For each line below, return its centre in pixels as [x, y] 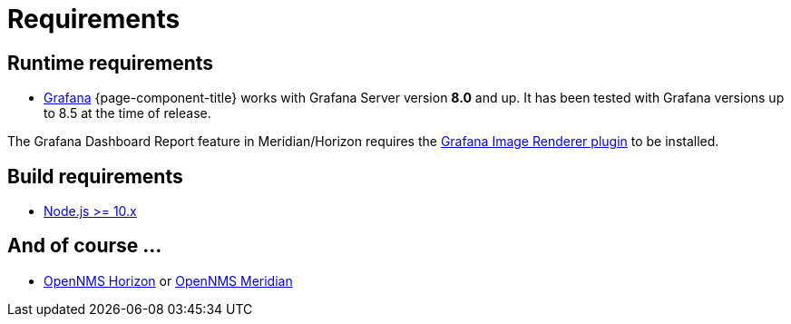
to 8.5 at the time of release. [127, 113]
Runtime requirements [111, 63]
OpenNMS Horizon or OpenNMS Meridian [168, 280]
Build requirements [95, 176]
